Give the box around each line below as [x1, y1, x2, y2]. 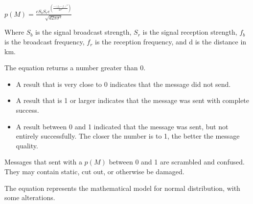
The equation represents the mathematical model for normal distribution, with [4, 183, 240, 193]
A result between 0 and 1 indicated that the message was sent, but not [16, 121, 229, 131]
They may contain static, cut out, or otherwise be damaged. [4, 166, 184, 176]
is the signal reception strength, [142, 27, 237, 37]
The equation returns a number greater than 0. [4, 62, 146, 73]
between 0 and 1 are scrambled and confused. [109, 157, 245, 167]
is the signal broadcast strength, [35, 27, 132, 37]
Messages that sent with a [4, 157, 82, 167]
